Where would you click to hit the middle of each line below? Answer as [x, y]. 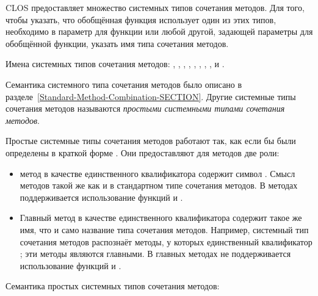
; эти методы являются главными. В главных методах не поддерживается [155, 254]
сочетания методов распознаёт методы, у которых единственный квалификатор [166, 241]
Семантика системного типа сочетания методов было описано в [124, 84]
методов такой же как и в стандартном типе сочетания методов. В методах [159, 185]
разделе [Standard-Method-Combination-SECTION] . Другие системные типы [151, 96]
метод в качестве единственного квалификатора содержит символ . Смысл [157, 173]
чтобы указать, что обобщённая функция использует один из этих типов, [141, 19]
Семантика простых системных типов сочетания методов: [113, 286]
